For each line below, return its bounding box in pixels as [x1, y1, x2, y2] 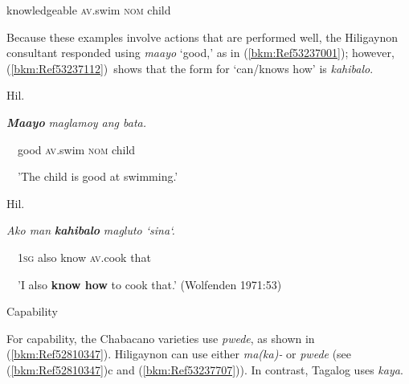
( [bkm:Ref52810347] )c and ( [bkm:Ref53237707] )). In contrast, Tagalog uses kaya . [6, 361, 403, 378]
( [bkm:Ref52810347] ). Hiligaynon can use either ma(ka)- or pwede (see [6, 345, 352, 362]
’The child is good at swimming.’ [17, 168, 178, 185]
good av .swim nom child [17, 141, 136, 157]
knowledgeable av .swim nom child [6, 2, 171, 18]
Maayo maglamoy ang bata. [6, 113, 147, 130]
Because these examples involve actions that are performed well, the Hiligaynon [6, 28, 399, 45]
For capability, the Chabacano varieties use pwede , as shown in [6, 329, 315, 346]
